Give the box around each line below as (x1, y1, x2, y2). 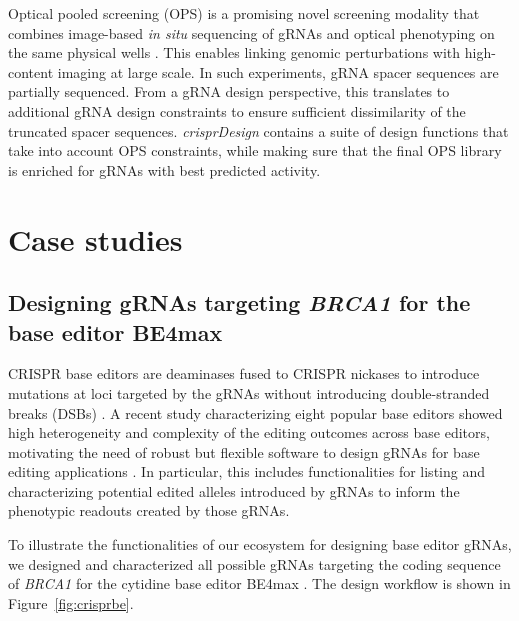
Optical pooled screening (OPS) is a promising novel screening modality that (8, 3, 480, 23)
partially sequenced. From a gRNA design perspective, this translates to (8, 81, 450, 102)
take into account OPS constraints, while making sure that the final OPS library (8, 140, 502, 161)
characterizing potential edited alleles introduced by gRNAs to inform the (8, 480, 460, 501)
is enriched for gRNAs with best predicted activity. (8, 159, 321, 180)
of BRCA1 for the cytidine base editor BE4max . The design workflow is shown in (8, 573, 511, 594)
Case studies (8, 218, 183, 259)
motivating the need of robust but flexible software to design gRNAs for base (8, 441, 480, 462)
